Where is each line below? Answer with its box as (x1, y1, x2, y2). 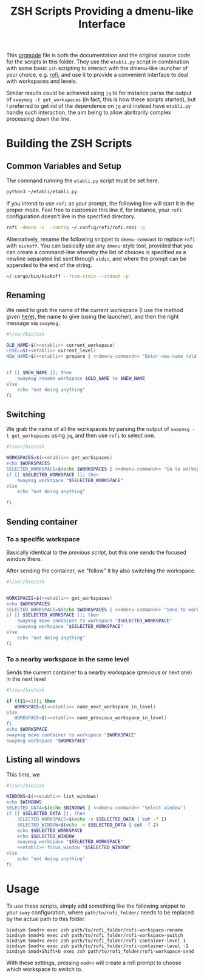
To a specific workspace (6, 535, 80, 543)
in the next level (6, 675, 46, 682)
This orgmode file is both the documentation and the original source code (6, 52, 191, 59)
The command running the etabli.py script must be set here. (6, 177, 160, 184)
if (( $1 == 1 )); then (6, 698, 56, 704)
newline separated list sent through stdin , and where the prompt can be (6, 255, 187, 262)
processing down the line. (6, 115, 71, 123)
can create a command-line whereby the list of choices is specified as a (6, 248, 186, 255)
